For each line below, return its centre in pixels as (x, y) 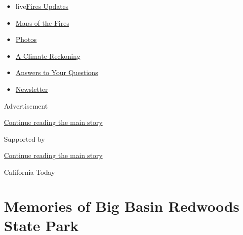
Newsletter (32, 89)
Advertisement (26, 105)
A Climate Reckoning (48, 56)
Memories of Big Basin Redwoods (122, 206)
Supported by (24, 138)
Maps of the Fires (42, 22)
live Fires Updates (42, 6)
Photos (26, 39)
